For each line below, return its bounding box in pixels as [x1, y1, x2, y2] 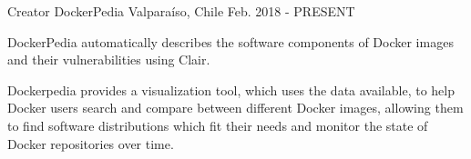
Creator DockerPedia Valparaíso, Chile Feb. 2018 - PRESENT [7, 2, 355, 20]
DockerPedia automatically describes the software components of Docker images [7, 32, 454, 51]
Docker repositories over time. [7, 134, 174, 153]
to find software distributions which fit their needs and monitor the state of [7, 115, 428, 134]
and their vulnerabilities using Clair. [7, 50, 210, 69]
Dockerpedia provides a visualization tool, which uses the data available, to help [7, 80, 455, 99]
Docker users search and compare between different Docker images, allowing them [7, 98, 464, 117]
